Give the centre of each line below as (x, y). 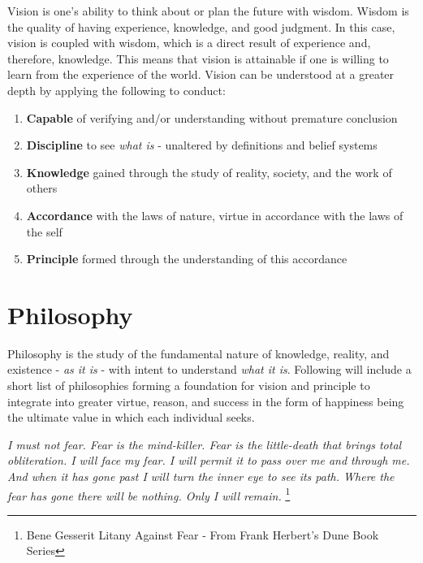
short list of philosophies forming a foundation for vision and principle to (189, 385)
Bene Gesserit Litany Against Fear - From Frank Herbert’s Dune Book (203, 534)
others (42, 188)
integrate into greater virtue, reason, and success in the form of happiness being (206, 401)
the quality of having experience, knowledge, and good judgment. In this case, (201, 26)
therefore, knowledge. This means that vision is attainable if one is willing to (198, 58)
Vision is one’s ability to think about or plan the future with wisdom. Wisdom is (208, 11)
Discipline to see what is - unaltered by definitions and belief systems (202, 145)
